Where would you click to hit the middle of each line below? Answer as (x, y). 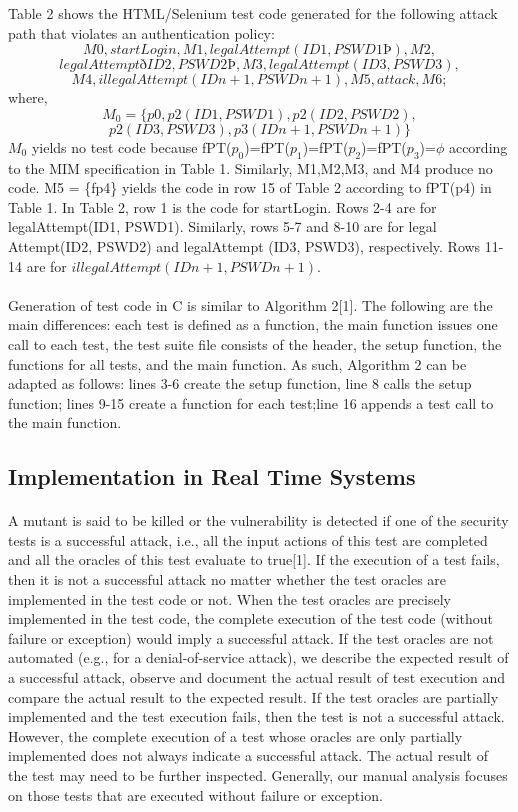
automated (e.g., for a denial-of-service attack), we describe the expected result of (258, 657)
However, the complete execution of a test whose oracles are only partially (235, 735)
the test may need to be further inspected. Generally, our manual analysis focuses (258, 774)
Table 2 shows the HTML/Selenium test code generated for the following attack (253, 13)
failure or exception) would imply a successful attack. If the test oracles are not (251, 637)
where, (28, 97)
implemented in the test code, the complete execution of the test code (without (251, 618)
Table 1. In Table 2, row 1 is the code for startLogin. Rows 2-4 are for (222, 206)
